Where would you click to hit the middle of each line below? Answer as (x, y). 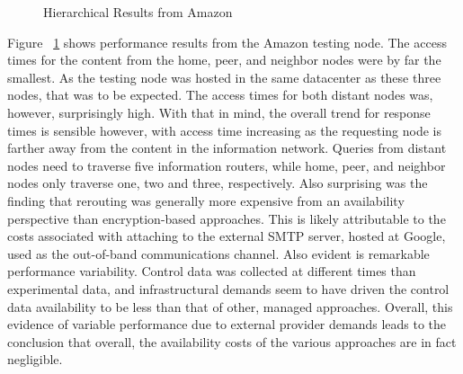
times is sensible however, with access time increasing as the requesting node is (225, 130)
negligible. (35, 359)
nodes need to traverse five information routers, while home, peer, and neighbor (227, 165)
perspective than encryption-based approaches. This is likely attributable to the (227, 218)
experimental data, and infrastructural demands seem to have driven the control (228, 288)
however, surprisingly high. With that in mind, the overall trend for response (219, 112)
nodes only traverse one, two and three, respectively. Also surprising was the (218, 183)
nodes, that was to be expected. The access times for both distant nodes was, (220, 95)
